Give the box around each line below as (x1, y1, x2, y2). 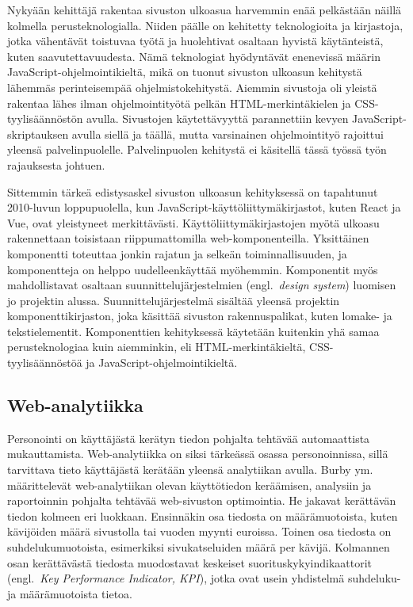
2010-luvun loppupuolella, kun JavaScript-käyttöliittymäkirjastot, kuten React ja (7, 199, 401, 216)
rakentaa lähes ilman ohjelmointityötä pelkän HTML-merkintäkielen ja (7, 94, 351, 111)
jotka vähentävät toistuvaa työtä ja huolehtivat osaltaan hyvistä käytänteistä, (7, 32, 384, 49)
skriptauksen (7, 125, 69, 142)
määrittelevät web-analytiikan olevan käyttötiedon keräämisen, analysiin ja (7, 476, 372, 493)
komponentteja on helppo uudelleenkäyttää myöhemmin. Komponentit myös (7, 261, 378, 277)
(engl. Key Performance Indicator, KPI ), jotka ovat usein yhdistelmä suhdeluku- (7, 570, 401, 586)
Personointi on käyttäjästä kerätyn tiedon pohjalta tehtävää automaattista (7, 429, 370, 446)
